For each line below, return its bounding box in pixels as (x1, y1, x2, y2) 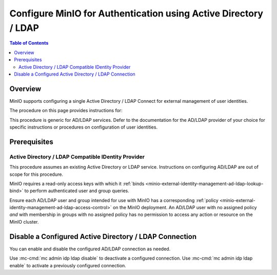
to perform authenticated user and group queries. (24, 188, 129, 194)
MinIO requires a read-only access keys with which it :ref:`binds (9, 180, 145, 187)
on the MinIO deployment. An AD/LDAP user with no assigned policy (113, 205, 257, 211)
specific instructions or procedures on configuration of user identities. (9, 124, 158, 130)
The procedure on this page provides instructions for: (9, 107, 123, 114)
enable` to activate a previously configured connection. (9, 262, 127, 268)
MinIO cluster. (9, 218, 39, 225)
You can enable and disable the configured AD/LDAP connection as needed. (9, 246, 171, 252)
